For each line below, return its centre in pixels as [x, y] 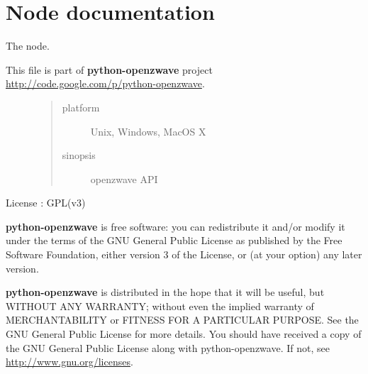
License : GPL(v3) [46, 203]
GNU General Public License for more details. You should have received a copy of [184, 334]
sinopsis [79, 155]
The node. [28, 46]
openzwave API [124, 178]
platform [81, 107]
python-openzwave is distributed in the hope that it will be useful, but [165, 292]
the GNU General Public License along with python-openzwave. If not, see [168, 347]
